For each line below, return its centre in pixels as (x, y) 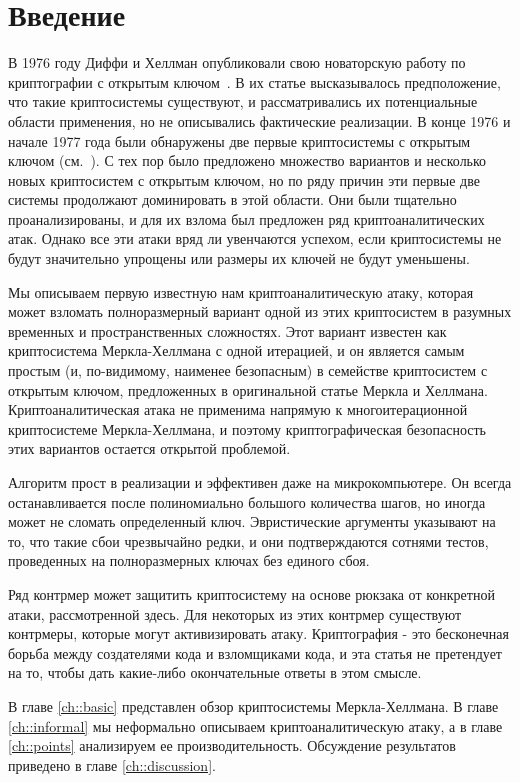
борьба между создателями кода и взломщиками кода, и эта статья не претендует (255, 652)
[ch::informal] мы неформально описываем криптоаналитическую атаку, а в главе (255, 725)
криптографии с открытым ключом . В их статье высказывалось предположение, (254, 81)
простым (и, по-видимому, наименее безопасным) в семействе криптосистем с (248, 370)
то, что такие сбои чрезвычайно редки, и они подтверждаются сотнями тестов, (248, 540)
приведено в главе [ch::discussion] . (112, 764)
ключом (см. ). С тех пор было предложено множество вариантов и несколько (247, 160)
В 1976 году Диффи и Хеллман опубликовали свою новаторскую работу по (237, 62)
